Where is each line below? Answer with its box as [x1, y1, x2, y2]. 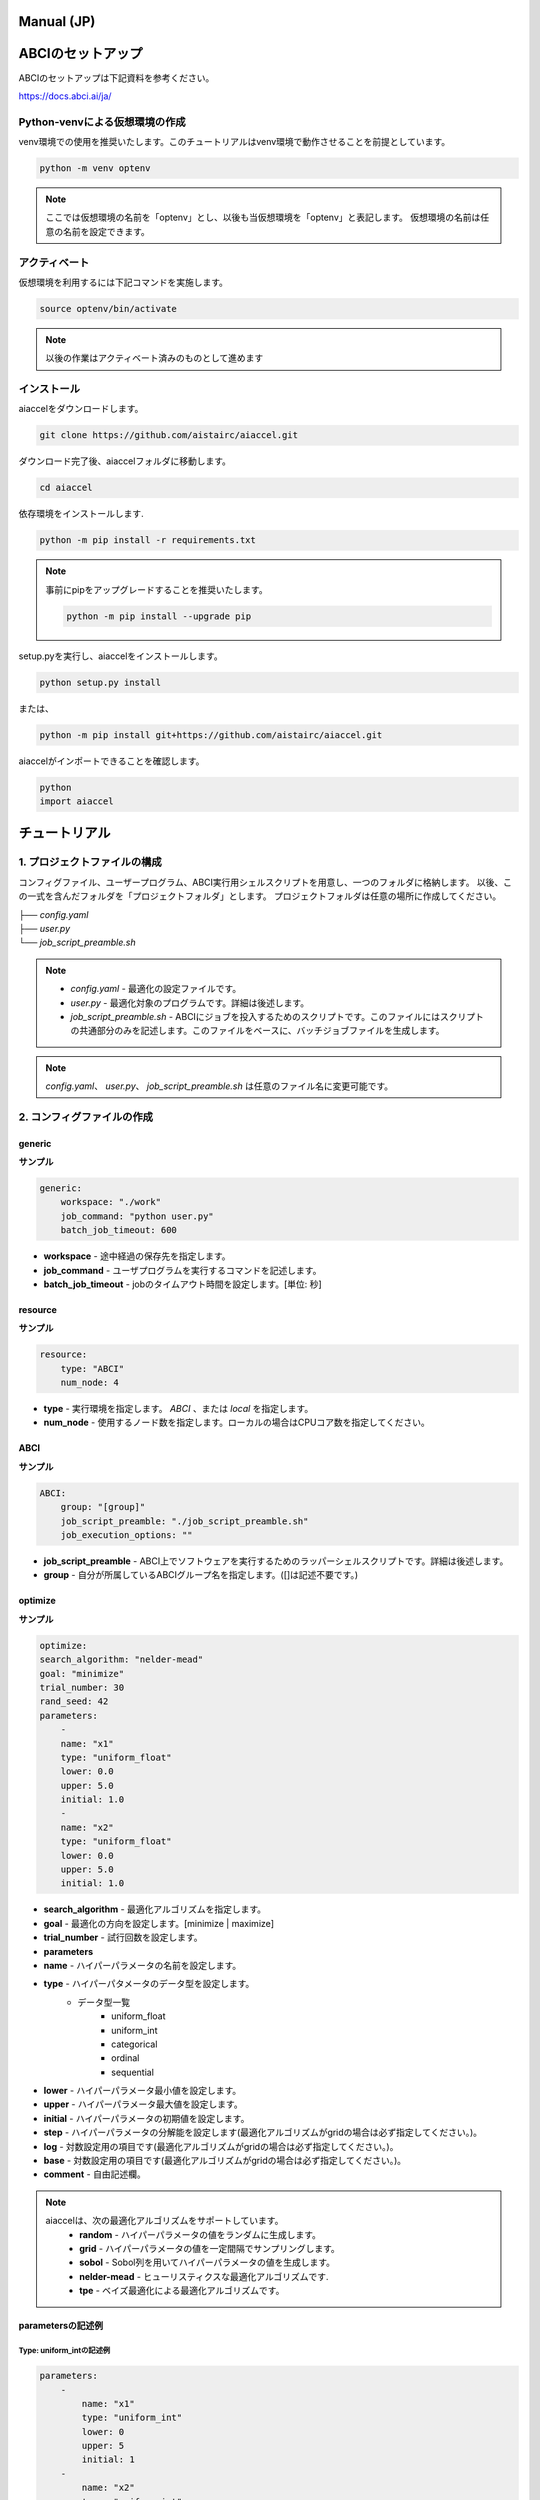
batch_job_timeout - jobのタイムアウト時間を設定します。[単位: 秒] [43, 1278, 322, 1290]
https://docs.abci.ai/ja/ [18, 90, 112, 102]
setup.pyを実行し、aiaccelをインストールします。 [18, 650, 224, 662]
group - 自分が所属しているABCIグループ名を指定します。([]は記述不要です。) [43, 1569, 359, 1581]
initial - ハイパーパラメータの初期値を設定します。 [43, 2112, 250, 2124]
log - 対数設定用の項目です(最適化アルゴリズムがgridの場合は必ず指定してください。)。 [43, 2140, 399, 2152]
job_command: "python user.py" [60, 1210, 214, 1222]
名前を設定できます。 [62, 225, 150, 237]
